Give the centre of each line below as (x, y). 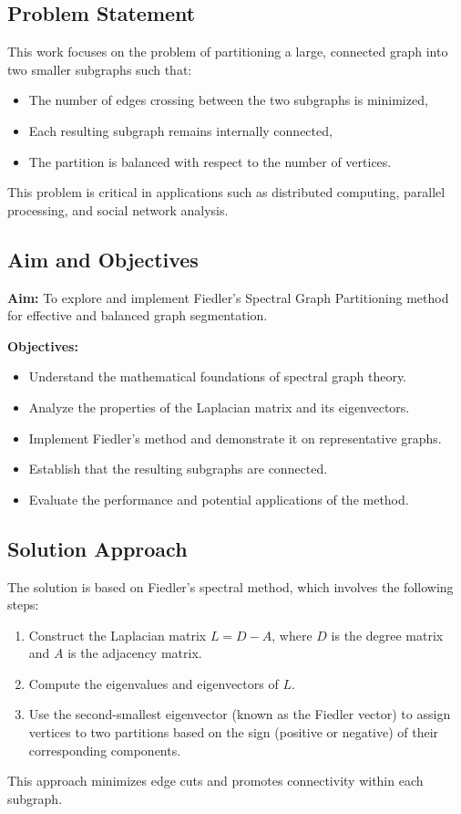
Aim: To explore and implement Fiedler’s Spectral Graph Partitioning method (228, 297)
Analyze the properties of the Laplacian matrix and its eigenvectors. (219, 407)
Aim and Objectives (103, 259)
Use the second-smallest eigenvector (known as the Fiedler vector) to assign (240, 714)
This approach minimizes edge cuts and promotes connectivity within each (215, 781)
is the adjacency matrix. (135, 653)
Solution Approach (97, 548)
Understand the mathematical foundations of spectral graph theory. (218, 376)
